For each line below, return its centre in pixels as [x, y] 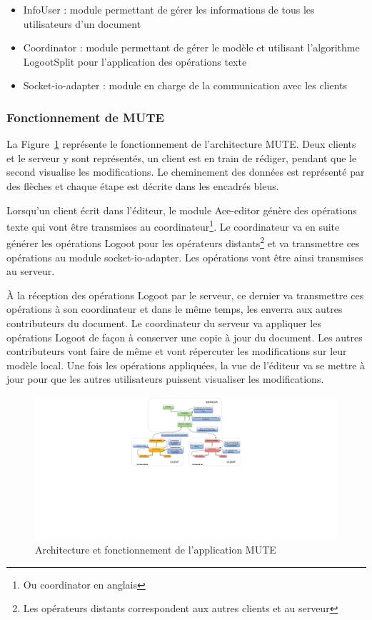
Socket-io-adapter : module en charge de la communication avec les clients [185, 85]
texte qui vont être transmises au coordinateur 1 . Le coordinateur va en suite [173, 225]
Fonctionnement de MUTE [85, 117]
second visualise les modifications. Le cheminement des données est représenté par [186, 172]
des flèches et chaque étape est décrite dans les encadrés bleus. [143, 185]
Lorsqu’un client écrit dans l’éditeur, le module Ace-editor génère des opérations [182, 210]
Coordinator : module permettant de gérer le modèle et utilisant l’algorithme [191, 47]
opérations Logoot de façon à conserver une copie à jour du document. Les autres [185, 337]
